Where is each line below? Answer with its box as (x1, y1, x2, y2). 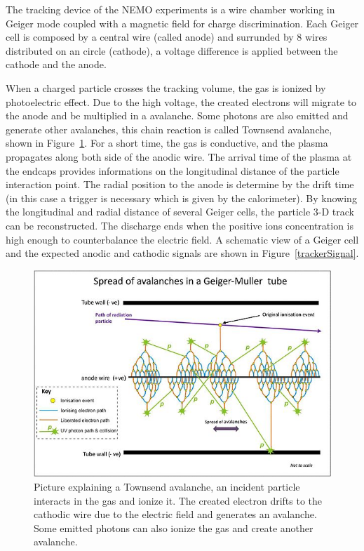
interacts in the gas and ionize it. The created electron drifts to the (34, 493, 323, 507)
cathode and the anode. (6, 57, 107, 72)
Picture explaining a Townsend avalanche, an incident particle (34, 479, 300, 493)
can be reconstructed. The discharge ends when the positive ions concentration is (6, 218, 354, 232)
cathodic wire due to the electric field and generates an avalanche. (34, 507, 317, 522)
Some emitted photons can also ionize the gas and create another (34, 520, 314, 535)
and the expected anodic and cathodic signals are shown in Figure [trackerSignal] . (6, 246, 359, 260)
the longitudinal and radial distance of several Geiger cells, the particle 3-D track (6, 204, 354, 219)
